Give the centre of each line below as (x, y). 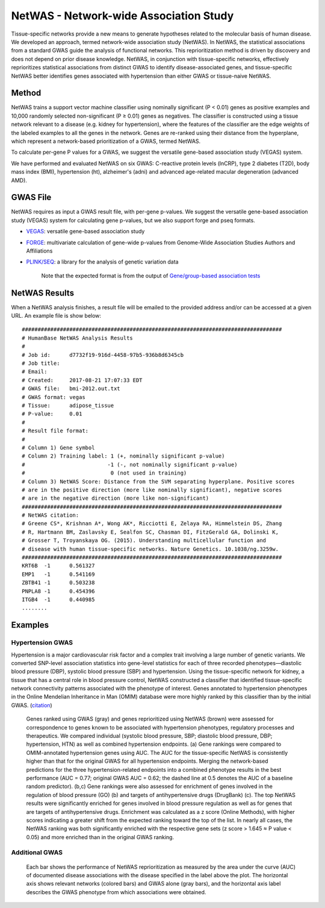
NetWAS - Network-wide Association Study (122, 16)
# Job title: (41, 364)
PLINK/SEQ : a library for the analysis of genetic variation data (102, 262)
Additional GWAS (37, 853)
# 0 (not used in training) (104, 473)
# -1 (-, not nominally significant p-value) (130, 465)
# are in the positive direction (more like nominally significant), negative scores (152, 490)
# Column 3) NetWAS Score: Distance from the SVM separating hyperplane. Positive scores (158, 481)
